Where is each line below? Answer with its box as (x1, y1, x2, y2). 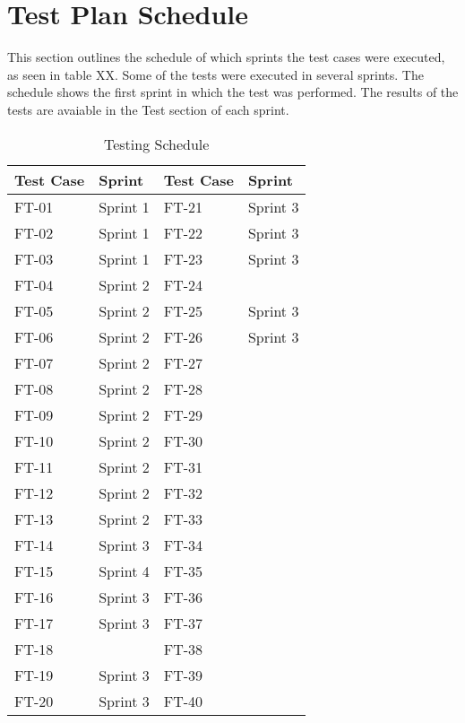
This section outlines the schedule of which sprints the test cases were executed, (7, 48, 445, 66)
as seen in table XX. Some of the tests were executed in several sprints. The (7, 65, 424, 83)
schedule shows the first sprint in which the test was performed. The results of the (7, 83, 459, 101)
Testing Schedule (103, 133, 210, 154)
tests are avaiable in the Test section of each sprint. (7, 100, 289, 118)
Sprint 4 (99, 560, 150, 581)
